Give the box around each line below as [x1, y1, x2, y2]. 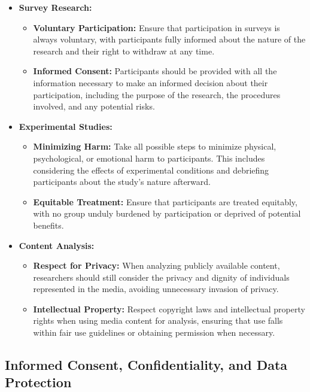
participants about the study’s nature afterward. [33, 175, 211, 188]
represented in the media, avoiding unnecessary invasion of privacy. [33, 282, 279, 295]
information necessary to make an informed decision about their [33, 76, 268, 89]
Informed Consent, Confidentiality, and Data [5, 355, 288, 374]
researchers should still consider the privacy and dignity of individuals [33, 271, 290, 283]
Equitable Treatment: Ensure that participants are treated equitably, [33, 195, 297, 208]
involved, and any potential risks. [33, 100, 155, 113]
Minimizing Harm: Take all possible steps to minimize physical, [33, 140, 276, 153]
